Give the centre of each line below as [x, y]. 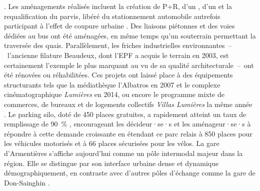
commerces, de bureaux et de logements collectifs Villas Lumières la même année [128, 104]
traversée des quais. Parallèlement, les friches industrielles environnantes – [118, 45]
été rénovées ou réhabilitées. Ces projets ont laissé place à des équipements [118, 75]
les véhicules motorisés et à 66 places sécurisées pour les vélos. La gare [112, 143]
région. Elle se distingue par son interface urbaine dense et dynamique [111, 163]
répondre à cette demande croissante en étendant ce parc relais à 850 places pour [128, 133]
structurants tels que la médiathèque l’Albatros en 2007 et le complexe [112, 84]
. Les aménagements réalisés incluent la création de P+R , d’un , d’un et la [118, 6]
